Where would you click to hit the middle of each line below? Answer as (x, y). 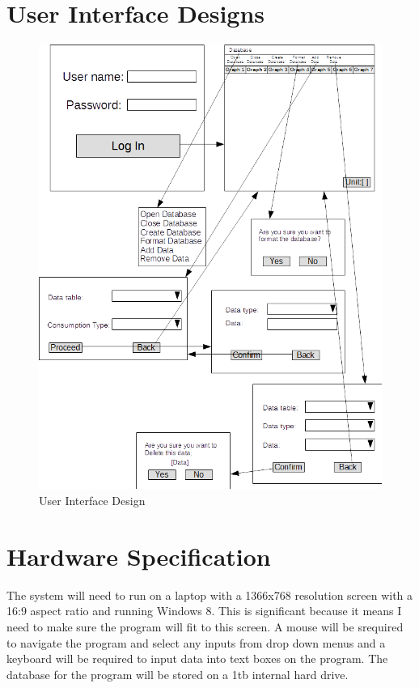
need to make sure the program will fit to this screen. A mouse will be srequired (205, 626)
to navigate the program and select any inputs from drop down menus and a (196, 642)
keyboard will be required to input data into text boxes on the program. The (197, 658)
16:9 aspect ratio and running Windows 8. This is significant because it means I (204, 611)
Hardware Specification (139, 556)
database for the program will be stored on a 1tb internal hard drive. (178, 674)
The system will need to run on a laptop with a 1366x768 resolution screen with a (210, 595)
